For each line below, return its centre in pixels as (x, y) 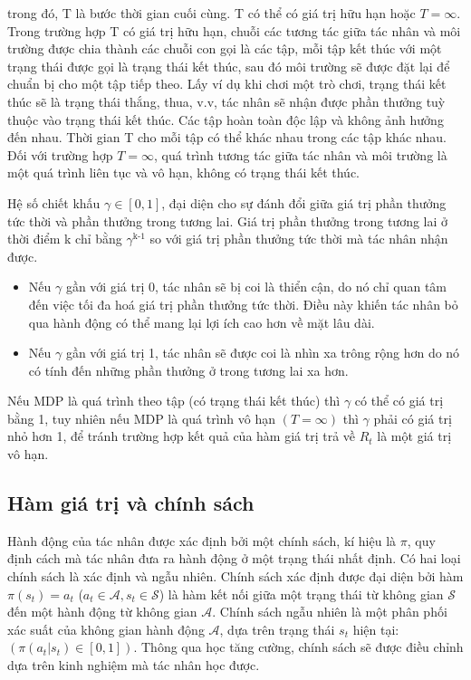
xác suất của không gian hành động (106, 629)
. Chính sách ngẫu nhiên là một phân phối (330, 612)
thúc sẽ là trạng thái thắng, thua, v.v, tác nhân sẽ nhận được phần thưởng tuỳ (226, 101)
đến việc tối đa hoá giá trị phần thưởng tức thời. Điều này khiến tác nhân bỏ (243, 304)
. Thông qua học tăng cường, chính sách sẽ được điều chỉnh (298, 647)
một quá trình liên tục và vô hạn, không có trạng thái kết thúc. (183, 172)
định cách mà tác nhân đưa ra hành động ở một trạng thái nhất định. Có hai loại (234, 558)
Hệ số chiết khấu (54, 202)
